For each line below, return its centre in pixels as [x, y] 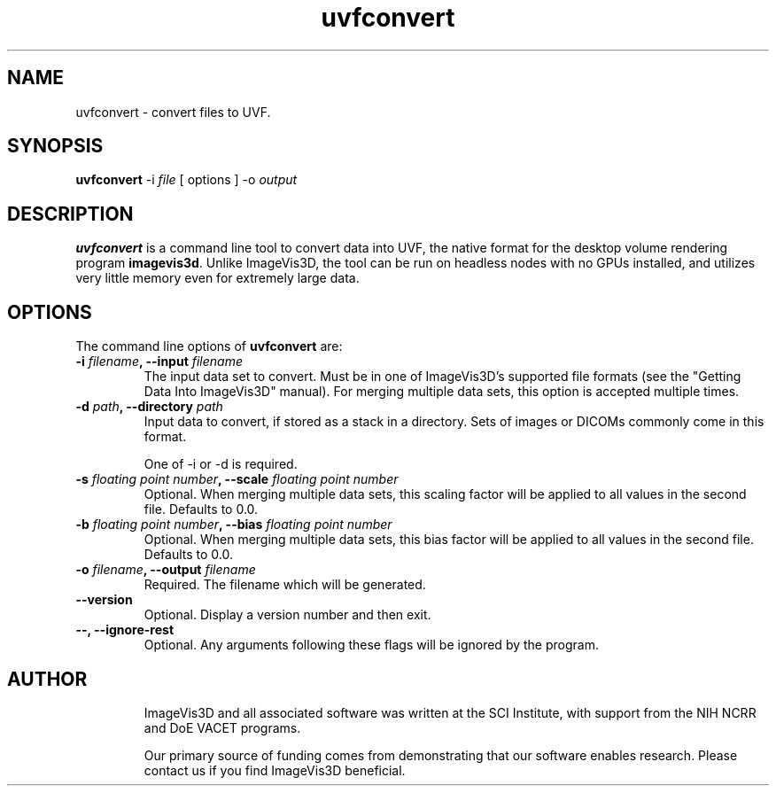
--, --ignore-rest [125, 630]
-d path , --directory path [149, 407]
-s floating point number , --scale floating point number [237, 479]
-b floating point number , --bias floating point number [234, 525]
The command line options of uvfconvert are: [209, 346]
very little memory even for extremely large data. [217, 278]
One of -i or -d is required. [221, 464]
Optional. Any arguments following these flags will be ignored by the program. [371, 645]
